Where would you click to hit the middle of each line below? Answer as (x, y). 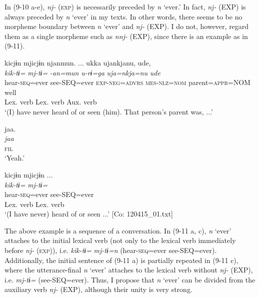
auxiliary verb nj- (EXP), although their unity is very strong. (98, 289)
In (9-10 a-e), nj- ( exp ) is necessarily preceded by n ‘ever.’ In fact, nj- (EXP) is (125, 6)
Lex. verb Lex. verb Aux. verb (51, 102)
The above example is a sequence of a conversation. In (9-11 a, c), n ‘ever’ (118, 230)
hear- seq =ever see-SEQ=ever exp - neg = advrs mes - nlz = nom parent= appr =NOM (127, 82)
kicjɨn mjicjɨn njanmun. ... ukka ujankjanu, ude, (78, 62)
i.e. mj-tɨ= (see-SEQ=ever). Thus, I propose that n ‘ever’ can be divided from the (130, 279)
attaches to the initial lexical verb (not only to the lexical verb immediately (120, 240)
